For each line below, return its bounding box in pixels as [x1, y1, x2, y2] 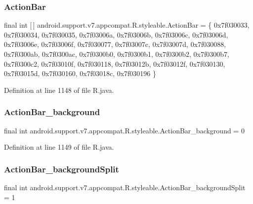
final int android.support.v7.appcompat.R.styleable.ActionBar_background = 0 [4, 125, 245, 135]
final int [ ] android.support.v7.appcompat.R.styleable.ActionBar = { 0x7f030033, [4, 20, 250, 30]
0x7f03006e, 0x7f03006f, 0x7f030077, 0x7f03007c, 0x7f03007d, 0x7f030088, [4, 39, 226, 49]
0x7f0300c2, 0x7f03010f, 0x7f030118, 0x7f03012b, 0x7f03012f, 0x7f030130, [4, 58, 225, 69]
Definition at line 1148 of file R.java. [4, 84, 114, 95]
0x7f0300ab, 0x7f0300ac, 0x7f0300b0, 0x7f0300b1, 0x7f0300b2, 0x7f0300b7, [4, 49, 229, 59]
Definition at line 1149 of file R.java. [4, 142, 114, 152]
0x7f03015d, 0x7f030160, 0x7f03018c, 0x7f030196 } [4, 68, 157, 79]
